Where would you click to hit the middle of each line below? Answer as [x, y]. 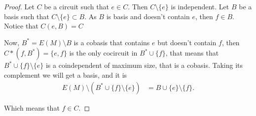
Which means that [32, 107]
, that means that [192, 53]
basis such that [27, 16]
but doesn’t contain [187, 42]
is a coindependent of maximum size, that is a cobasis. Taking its [144, 65]
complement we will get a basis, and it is [66, 74]
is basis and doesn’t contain [148, 16]
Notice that [21, 26]
